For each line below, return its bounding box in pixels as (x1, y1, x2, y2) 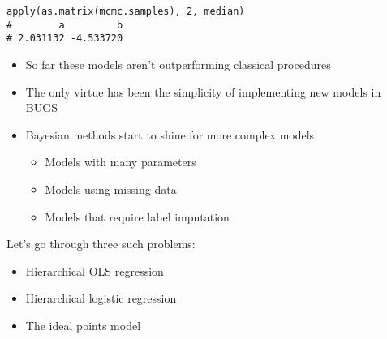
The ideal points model (25, 316, 141, 333)
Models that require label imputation (45, 208, 230, 225)
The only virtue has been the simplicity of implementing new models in (25, 83, 381, 100)
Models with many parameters (45, 153, 196, 170)
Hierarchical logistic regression (25, 290, 177, 307)
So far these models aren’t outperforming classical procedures (25, 55, 331, 72)
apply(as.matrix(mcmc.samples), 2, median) (6, 6, 245, 17)
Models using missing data (45, 180, 177, 197)
